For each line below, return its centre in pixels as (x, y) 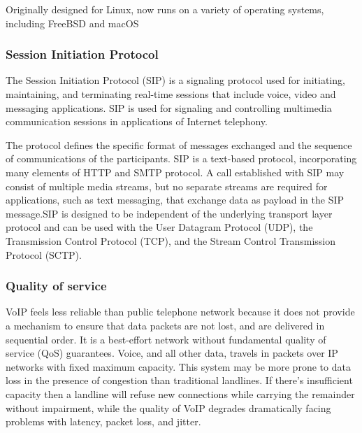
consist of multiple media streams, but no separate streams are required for (167, 186)
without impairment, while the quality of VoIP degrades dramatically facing (168, 407)
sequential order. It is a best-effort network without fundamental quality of (166, 339)
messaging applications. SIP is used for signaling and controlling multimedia (169, 107)
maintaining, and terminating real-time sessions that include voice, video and (171, 94)
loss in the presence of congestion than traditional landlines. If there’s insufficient (179, 380)
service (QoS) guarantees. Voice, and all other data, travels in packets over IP (172, 353)
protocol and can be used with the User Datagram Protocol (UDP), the (159, 227)
